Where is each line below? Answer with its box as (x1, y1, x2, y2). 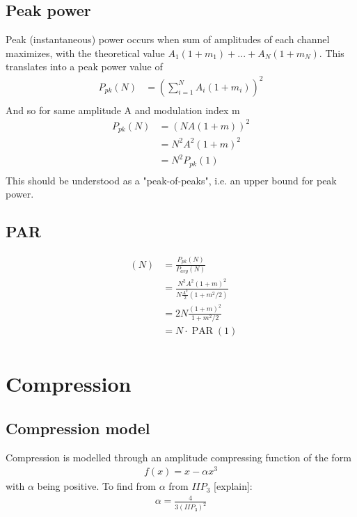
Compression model (6, 417, 150, 438)
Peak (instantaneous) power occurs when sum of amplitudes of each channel (6, 32, 330, 47)
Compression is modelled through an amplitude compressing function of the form (6, 450, 351, 464)
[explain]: (214, 479, 253, 493)
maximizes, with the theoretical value (6, 45, 165, 60)
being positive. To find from (37, 479, 157, 493)
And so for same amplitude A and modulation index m (6, 102, 240, 117)
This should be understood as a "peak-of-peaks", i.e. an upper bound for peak (6, 173, 337, 187)
